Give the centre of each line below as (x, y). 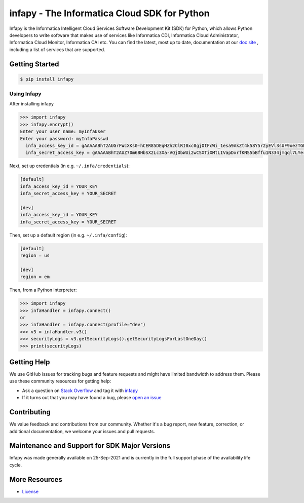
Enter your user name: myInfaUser (63, 131)
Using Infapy (25, 94)
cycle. (16, 465)
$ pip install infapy (47, 79)
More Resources (36, 479)
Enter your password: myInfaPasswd (64, 139)
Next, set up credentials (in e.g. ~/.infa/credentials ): (70, 166)
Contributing (30, 412)
